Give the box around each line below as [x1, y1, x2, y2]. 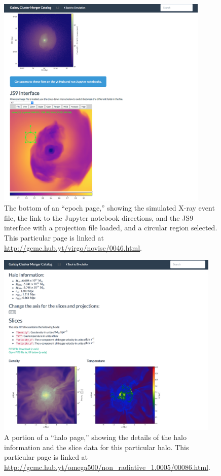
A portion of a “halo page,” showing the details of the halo [4, 431, 187, 442]
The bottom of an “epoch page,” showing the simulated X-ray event [4, 202, 215, 213]
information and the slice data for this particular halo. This [4, 441, 189, 452]
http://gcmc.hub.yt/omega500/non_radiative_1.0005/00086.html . [4, 461, 210, 472]
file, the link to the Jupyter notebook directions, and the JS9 [4, 212, 194, 223]
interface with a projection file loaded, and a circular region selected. [4, 222, 217, 233]
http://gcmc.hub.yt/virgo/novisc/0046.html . [4, 242, 142, 253]
